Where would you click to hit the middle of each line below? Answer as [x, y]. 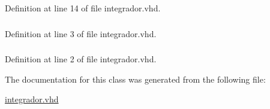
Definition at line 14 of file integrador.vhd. [83, 8]
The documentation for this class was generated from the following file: [135, 79]
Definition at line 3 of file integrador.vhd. [81, 33]
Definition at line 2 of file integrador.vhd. [81, 59]
